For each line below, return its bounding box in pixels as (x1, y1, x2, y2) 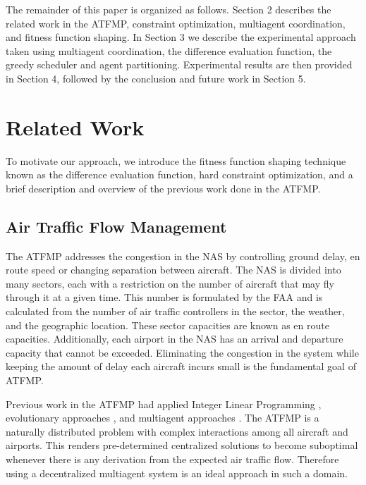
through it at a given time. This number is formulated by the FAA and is (6, 290, 323, 305)
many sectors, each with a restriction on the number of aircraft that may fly (6, 276, 334, 290)
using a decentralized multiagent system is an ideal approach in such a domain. (6, 465, 348, 480)
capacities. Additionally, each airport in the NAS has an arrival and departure (6, 331, 343, 346)
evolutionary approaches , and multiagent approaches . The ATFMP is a (6, 410, 319, 425)
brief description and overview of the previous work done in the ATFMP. (6, 180, 321, 195)
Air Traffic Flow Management (6, 215, 227, 237)
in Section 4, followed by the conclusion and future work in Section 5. (6, 70, 306, 85)
